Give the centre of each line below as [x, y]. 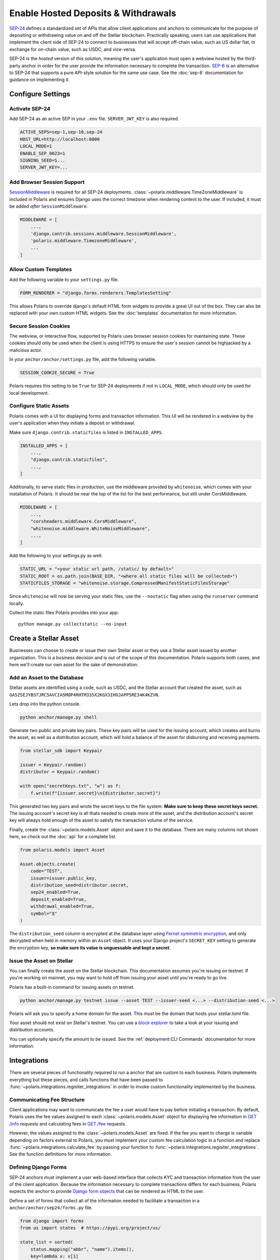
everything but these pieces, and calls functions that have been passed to [86, 1080]
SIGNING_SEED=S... [43, 160]
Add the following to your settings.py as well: [56, 556]
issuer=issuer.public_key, [64, 878]
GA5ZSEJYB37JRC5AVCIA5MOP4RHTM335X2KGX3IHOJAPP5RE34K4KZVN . [84, 695]
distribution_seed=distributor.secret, [80, 885]
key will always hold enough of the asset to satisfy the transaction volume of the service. [101, 820]
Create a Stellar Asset [44, 638]
